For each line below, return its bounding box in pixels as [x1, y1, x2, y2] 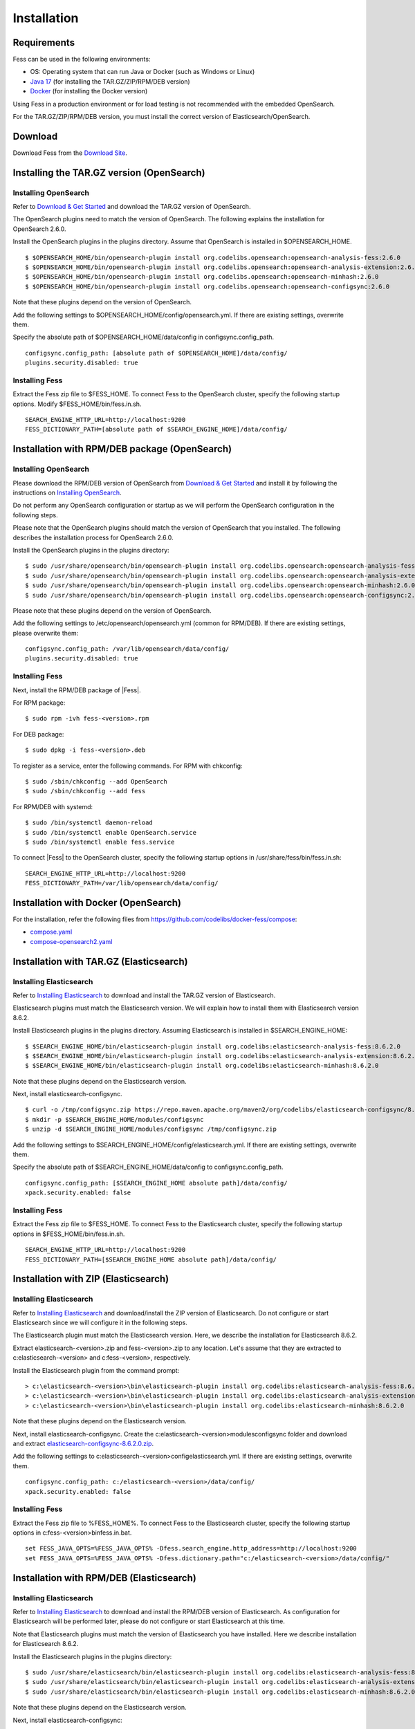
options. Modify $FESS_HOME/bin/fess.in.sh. [12, 400, 142, 408]
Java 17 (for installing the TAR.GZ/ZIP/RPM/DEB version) [30, 77, 190, 86]
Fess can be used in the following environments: [12, 55, 151, 64]
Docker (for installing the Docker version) [30, 87, 148, 95]
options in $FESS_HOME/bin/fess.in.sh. [12, 1230, 125, 1238]
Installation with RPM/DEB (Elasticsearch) [12, 1572, 196, 1584]
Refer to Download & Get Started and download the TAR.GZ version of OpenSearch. [12, 203, 251, 211]
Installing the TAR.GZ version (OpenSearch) [12, 167, 205, 178]
